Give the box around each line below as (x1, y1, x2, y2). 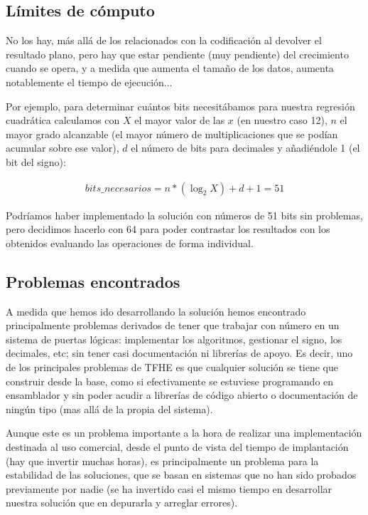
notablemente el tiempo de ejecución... (6, 74, 173, 89)
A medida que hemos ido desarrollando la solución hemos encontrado (6, 303, 306, 318)
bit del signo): (6, 154, 66, 169)
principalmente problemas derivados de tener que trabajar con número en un (6, 318, 340, 333)
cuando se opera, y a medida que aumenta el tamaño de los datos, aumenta (6, 61, 334, 76)
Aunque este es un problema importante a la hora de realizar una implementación (6, 425, 362, 440)
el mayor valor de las (134, 113, 225, 128)
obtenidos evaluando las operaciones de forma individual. (6, 235, 254, 250)
